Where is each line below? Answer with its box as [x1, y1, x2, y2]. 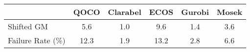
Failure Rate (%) [8, 35, 66, 46]
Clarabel [108, 6, 141, 17]
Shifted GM [8, 21, 48, 32]
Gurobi [181, 6, 209, 17]
